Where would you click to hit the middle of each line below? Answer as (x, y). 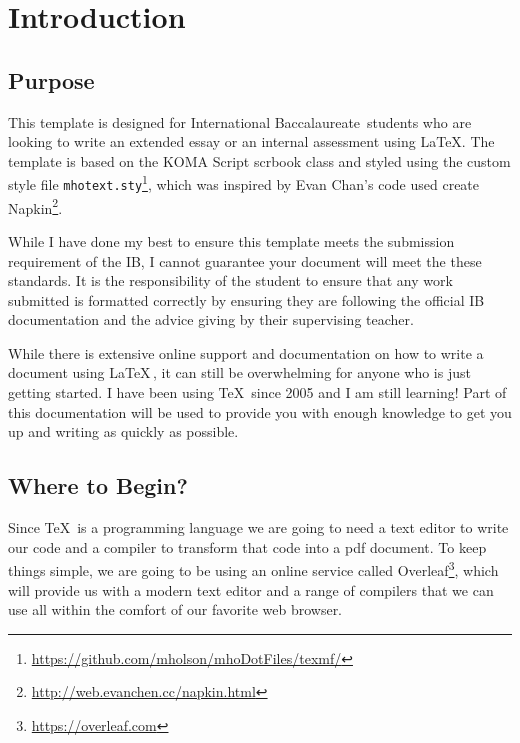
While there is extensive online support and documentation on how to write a (246, 352)
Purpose (51, 79)
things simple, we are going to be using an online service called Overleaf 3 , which (253, 568)
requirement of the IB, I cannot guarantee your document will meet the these (245, 260)
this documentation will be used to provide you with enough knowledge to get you (260, 411)
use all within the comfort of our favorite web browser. (175, 609)
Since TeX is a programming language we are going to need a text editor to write (258, 527)
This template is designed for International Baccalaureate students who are (240, 121)
